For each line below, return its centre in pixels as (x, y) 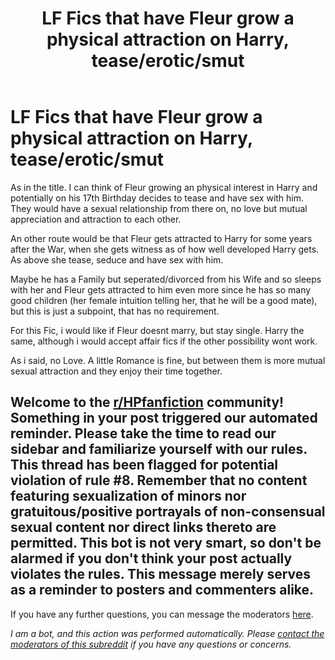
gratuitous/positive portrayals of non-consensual (168, 512)
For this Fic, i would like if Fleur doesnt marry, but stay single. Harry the (157, 330)
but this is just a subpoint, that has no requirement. (115, 311)
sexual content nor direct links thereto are (143, 527)
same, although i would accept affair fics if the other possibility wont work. (164, 341)
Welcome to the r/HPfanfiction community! (147, 402)
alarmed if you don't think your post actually (151, 558)
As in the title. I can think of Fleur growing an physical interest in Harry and (164, 187)
